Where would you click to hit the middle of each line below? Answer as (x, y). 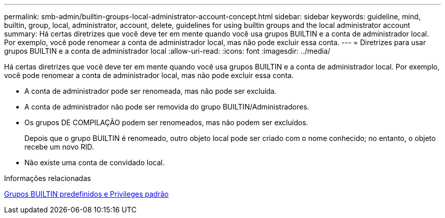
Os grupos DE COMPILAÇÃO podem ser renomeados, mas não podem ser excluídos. (166, 122)
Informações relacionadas (47, 178)
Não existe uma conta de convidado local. (94, 162)
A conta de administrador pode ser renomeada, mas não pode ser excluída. (151, 91)
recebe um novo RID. (59, 147)
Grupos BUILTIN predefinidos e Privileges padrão (86, 194)
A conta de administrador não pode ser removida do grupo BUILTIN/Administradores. (167, 107)
